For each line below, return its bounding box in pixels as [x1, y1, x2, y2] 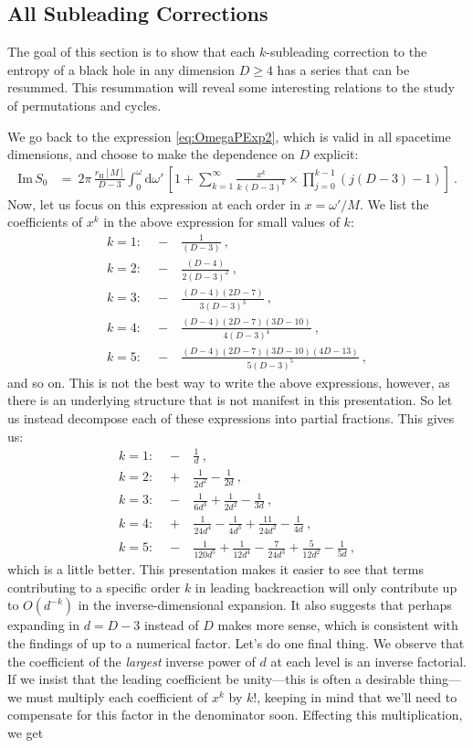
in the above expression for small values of [103, 212, 340, 231]
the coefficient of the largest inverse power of [7, 651, 256, 670]
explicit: [313, 144, 359, 164]
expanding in [7, 615, 79, 635]
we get [7, 722, 44, 742]
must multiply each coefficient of [26, 687, 208, 706]
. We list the [359, 194, 429, 213]
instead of [143, 615, 199, 635]
